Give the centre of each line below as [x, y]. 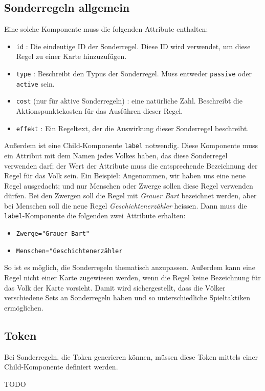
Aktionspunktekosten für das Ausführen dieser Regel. [100, 111]
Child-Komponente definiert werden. [61, 367]
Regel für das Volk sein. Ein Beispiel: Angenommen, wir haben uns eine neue [125, 176]
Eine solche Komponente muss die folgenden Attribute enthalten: [106, 29]
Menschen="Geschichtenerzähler [69, 251]
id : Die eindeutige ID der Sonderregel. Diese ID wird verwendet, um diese [133, 46]
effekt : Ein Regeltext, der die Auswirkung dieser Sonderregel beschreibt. [132, 128]
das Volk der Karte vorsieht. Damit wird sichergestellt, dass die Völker [115, 287]
